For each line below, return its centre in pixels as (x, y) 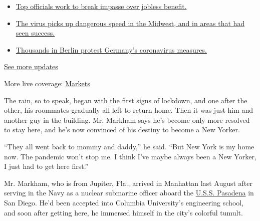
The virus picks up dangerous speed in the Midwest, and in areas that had (130, 23)
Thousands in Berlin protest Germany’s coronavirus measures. (111, 49)
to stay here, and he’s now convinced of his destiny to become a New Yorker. (122, 130)
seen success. (35, 33)
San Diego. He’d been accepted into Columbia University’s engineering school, (124, 202)
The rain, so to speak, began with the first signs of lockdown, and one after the (126, 100)
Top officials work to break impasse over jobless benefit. (101, 6)
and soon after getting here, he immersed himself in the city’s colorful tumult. (123, 212)
